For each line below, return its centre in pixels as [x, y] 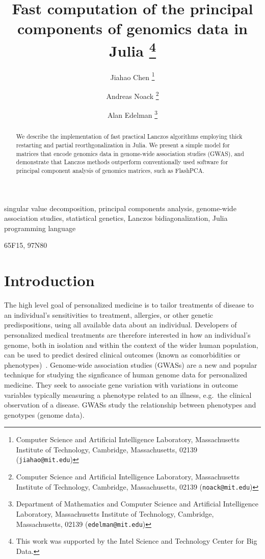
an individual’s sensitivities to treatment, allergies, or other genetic [109, 314]
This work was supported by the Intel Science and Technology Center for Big [137, 541]
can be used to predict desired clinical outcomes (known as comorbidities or [122, 355]
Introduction [49, 280]
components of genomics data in [132, 28]
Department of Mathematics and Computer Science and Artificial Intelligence [137, 504]
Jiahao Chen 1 [132, 76]
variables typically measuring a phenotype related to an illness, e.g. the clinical [128, 395]
